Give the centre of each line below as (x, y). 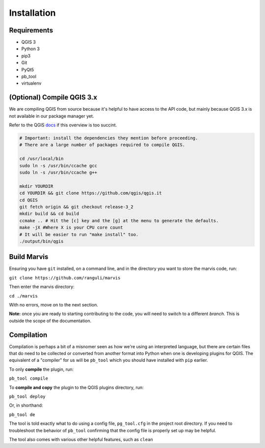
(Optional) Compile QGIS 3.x (53, 98)
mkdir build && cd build (49, 214)
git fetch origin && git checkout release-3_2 (76, 207)
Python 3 (31, 49)
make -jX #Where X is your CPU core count (71, 228)
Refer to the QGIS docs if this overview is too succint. (63, 125)
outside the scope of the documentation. (50, 321)
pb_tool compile (29, 378)
